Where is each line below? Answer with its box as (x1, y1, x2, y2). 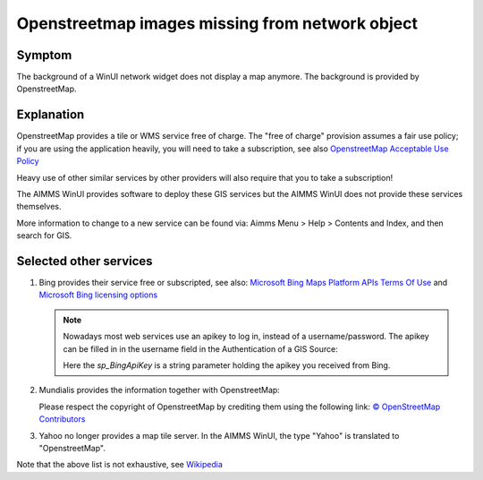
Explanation (16, 107, 85, 123)
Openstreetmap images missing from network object (16, 13, 418, 33)
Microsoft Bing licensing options (38, 289, 158, 300)
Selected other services (16, 253, 153, 269)
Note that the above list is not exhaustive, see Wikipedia (16, 459, 223, 470)
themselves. (16, 201, 62, 212)
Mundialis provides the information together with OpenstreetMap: (38, 385, 281, 396)
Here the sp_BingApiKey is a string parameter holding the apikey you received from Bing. (63, 359, 391, 371)
